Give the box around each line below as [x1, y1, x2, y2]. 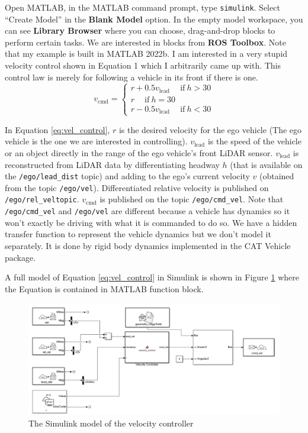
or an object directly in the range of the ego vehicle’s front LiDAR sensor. [5, 146, 273, 159]
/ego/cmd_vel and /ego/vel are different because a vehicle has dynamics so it [5, 205, 290, 217]
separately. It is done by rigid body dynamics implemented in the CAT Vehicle [5, 239, 291, 251]
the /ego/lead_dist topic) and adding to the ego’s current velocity [5, 170, 250, 182]
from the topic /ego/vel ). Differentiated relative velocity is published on [5, 181, 269, 193]
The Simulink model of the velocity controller [28, 416, 194, 429]
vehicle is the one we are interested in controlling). [5, 135, 188, 147]
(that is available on [230, 158, 303, 170]
